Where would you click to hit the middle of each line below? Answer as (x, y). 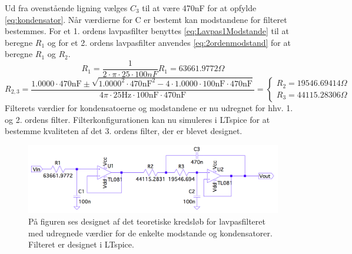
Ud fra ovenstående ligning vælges (66, 8)
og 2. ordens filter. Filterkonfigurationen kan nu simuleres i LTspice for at (137, 119)
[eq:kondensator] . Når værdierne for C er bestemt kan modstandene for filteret (146, 19)
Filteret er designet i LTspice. (81, 244)
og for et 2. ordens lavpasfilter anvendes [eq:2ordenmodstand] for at (169, 42)
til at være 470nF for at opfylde (199, 8)
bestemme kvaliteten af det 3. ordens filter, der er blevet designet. (124, 131)
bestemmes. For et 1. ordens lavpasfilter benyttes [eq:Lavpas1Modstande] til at (147, 31)
